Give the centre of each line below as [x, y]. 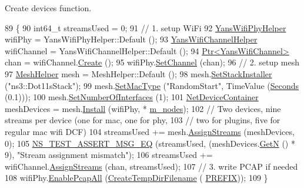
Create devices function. [48, 8]
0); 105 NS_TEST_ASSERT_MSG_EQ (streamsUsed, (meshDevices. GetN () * [150, 143]
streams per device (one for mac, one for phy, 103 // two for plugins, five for [143, 120]
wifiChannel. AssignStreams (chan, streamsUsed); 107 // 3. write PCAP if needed [151, 166]
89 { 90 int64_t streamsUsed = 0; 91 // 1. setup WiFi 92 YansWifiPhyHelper [146, 27]
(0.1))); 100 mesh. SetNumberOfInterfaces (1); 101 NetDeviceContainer [132, 97]
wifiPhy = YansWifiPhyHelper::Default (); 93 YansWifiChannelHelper [131, 39]
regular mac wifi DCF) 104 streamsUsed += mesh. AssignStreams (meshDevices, [150, 131]
